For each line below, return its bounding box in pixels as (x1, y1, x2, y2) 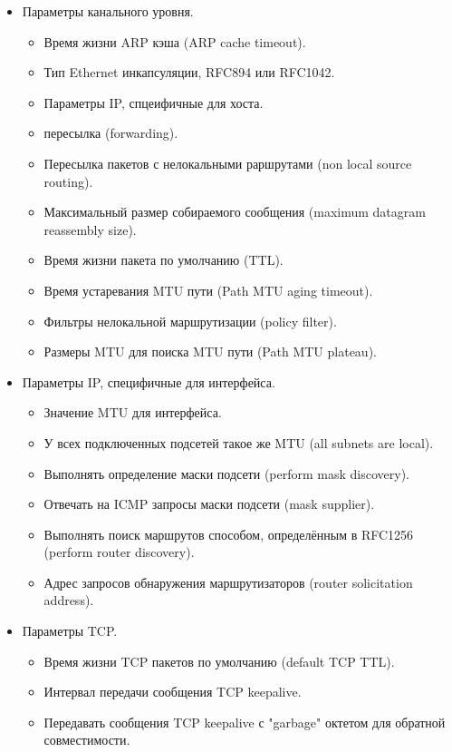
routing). (43, 171, 93, 190)
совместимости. (43, 730, 130, 749)
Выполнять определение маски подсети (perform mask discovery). (43, 464, 409, 483)
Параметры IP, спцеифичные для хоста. (43, 93, 264, 112)
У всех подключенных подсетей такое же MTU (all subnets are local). (43, 433, 434, 452)
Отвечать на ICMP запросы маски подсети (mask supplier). (43, 494, 375, 513)
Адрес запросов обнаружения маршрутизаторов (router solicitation (43, 572, 413, 591)
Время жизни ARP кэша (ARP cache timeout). (43, 32, 306, 51)
